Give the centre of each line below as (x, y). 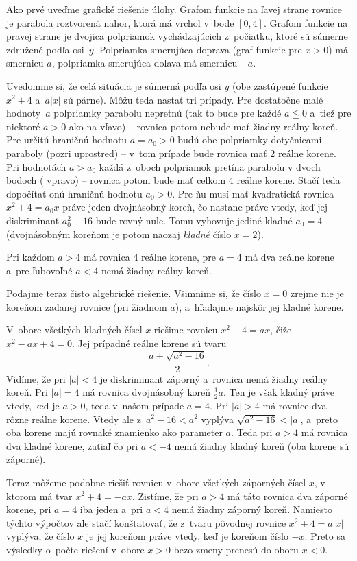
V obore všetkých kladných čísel (74, 330)
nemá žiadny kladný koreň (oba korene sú (262, 445)
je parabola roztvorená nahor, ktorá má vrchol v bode (120, 22)
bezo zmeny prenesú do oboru (236, 549)
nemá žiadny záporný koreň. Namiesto (252, 509)
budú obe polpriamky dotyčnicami (250, 140)
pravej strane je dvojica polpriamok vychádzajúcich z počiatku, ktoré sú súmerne (177, 36)
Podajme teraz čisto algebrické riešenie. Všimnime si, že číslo (134, 293)
